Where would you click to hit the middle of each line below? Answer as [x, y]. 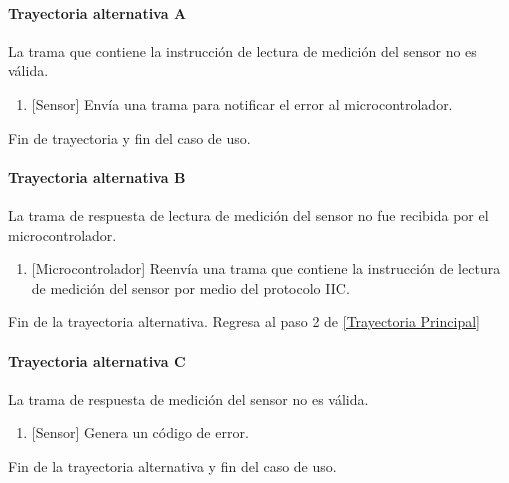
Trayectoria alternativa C [97, 360]
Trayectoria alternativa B [97, 176]
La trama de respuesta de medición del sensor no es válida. [188, 398]
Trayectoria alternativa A [97, 12]
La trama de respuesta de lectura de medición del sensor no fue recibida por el [248, 214]
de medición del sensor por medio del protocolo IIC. [190, 287]
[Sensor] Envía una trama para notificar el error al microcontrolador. [242, 103]
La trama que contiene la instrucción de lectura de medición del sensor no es [242, 50]
